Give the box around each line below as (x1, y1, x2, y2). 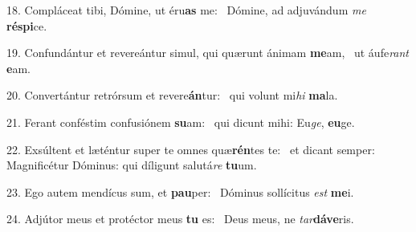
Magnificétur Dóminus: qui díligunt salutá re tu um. (6, 157, 257, 173)
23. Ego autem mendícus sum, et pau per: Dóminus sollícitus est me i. (6, 183, 354, 200)
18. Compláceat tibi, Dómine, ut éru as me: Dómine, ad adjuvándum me (6, 2, 366, 18)
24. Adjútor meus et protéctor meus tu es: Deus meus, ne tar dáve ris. (6, 210, 354, 227)
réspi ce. (6, 17, 47, 34)
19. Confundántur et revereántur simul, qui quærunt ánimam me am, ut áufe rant (6, 44, 410, 61)
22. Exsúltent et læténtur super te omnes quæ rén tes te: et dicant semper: (6, 140, 375, 157)
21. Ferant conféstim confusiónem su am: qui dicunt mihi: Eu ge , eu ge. (6, 113, 355, 130)
